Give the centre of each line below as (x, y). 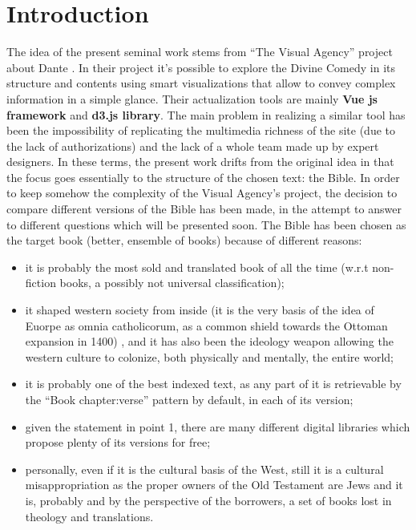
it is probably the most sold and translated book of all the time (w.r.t (197, 267)
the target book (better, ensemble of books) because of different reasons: (184, 240)
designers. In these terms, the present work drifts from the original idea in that (200, 162)
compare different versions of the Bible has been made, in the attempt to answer (204, 209)
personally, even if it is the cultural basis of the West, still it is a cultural (204, 469)
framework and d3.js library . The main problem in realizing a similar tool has (206, 114)
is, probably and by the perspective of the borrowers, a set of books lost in (208, 500)
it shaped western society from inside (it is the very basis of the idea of (200, 310)
